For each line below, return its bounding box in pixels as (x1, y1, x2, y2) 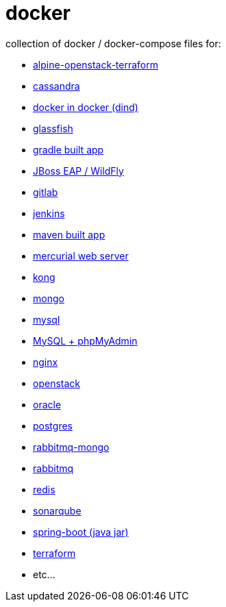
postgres (33, 419, 73, 432)
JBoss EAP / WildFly (33, 164, 124, 177)
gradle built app (33, 143, 104, 156)
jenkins (33, 207, 65, 219)
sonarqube (33, 504, 81, 517)
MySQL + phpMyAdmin (33, 334, 138, 347)
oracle (33, 398, 62, 410)
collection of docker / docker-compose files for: (5, 37, 221, 49)
